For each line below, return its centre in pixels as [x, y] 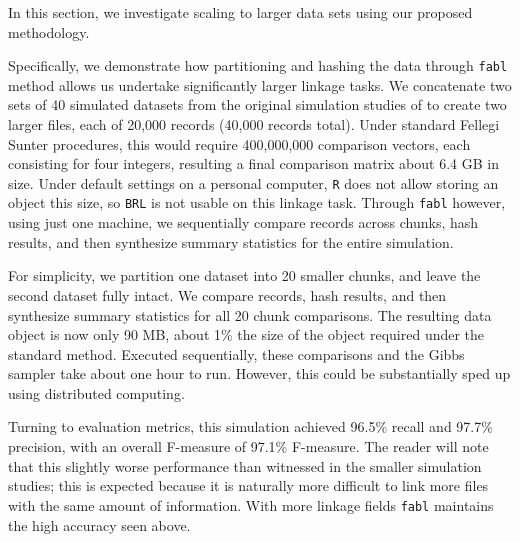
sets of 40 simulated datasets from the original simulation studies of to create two [257, 104]
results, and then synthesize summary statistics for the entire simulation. [231, 241]
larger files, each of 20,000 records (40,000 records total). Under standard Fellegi [254, 124]
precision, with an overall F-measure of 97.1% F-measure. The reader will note [248, 446]
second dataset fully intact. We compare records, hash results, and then [227, 294]
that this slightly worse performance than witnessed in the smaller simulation [245, 465]
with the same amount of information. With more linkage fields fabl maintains [251, 504]
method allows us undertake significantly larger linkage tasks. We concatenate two [260, 84]
